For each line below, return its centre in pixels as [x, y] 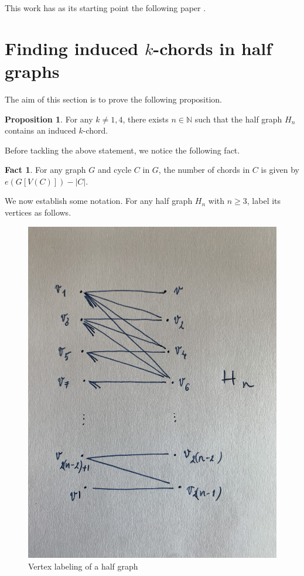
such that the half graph [238, 119]
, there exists [146, 119]
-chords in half [213, 48]
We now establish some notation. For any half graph [99, 201]
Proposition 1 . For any [49, 119]
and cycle [115, 170]
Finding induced [72, 48]
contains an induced [40, 130]
